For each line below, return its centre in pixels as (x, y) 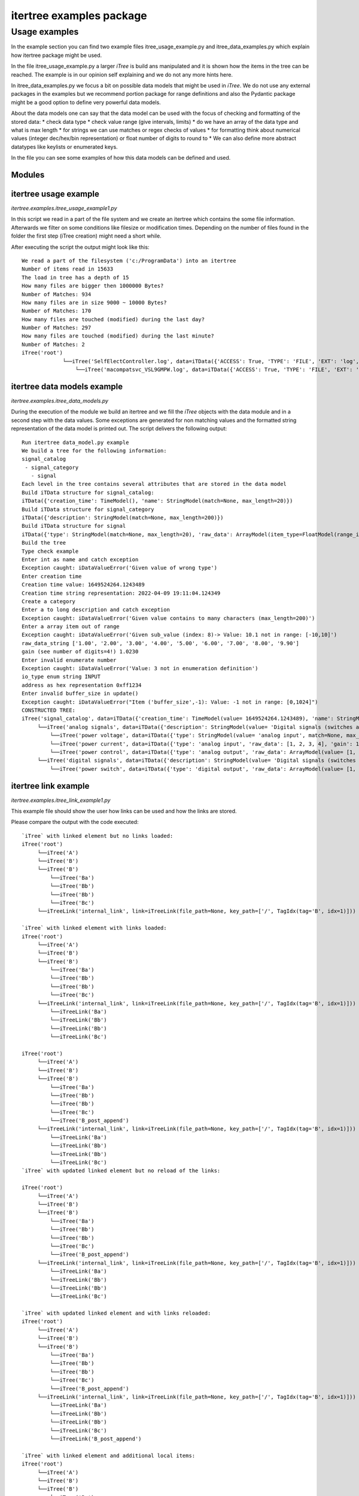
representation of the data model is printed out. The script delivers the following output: (119, 428)
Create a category (49, 601)
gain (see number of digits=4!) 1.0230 (80, 652)
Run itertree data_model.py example (75, 442)
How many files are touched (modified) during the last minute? (118, 336)
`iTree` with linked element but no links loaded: (98, 836)
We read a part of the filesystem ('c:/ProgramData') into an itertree (129, 261)
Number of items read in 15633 (68, 269)
